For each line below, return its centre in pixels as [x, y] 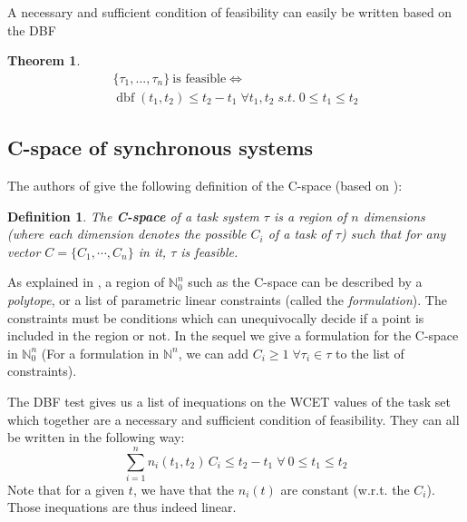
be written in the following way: [96, 437]
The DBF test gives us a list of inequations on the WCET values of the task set [229, 401]
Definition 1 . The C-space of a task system [133, 216]
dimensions [394, 216]
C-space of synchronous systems [161, 148]
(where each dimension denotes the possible [127, 234]
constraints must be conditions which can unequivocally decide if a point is [216, 317]
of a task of [299, 234]
